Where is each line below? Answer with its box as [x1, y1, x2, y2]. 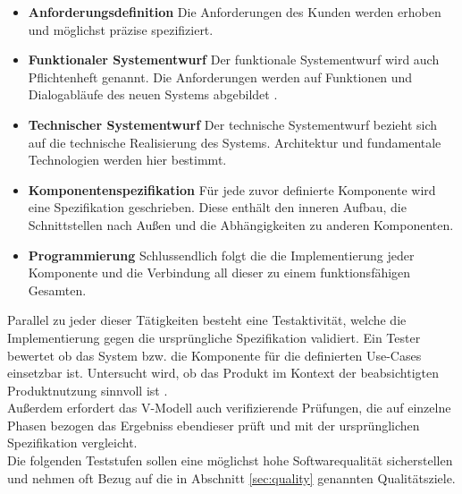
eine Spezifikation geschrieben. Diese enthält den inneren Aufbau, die [28, 198, 407, 217]
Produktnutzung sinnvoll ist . [7, 380, 168, 399]
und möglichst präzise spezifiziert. [28, 20, 214, 38]
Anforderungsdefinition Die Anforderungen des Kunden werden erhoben [28, 3, 441, 21]
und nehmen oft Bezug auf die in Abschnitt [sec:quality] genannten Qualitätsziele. [7, 468, 456, 487]
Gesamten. [28, 280, 87, 299]
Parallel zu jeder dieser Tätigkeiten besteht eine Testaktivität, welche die [7, 311, 407, 329]
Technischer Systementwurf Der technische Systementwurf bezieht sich [28, 115, 438, 133]
